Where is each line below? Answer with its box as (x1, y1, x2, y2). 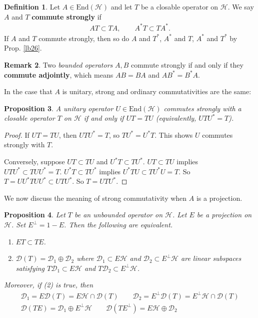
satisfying (15, 262, 45, 273)
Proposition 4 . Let (4, 209, 65, 220)
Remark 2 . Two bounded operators (4, 59, 113, 70)
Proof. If (4, 129, 29, 140)
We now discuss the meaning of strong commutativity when (4, 192, 187, 203)
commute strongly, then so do (38, 33, 129, 43)
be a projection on (196, 209, 252, 220)
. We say (227, 2, 254, 12)
